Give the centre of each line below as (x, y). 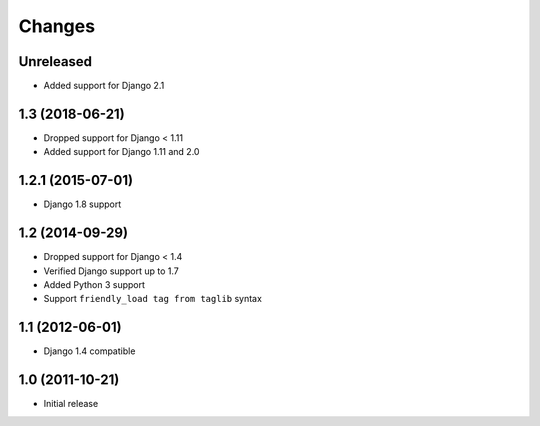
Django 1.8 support (82, 204)
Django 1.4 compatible (89, 351)
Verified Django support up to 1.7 (111, 271)
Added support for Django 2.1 (104, 86)
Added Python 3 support (94, 284)
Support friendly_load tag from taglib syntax (152, 299)
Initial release (71, 404)
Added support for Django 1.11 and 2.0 (121, 152)
